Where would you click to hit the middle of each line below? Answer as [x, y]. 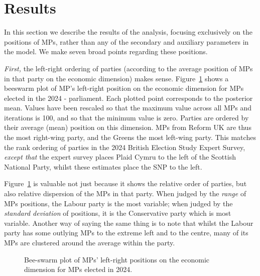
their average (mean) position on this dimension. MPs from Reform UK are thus [128, 127]
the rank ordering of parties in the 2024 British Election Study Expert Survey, [125, 147]
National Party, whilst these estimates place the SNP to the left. [103, 166]
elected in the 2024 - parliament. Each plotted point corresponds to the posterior [128, 98]
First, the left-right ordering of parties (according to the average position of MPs [128, 68]
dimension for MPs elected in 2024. [78, 269]
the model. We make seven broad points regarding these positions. [106, 51]
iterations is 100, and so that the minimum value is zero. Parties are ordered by [126, 117]
